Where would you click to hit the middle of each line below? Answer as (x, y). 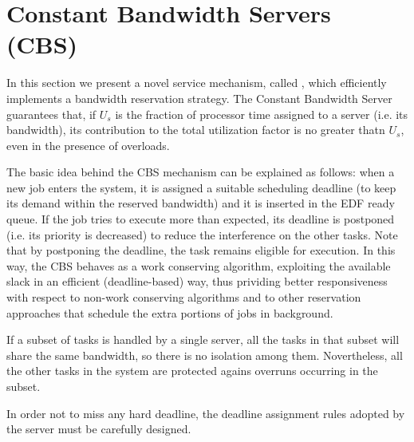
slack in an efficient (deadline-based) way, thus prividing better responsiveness (197, 281)
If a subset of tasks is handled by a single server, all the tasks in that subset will (203, 339)
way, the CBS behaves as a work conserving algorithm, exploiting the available (199, 265)
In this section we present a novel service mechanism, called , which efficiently (197, 83)
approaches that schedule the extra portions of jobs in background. (170, 312)
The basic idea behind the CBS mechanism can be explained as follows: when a (201, 172)
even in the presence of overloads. (88, 145)
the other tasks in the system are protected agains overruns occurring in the (192, 371)
